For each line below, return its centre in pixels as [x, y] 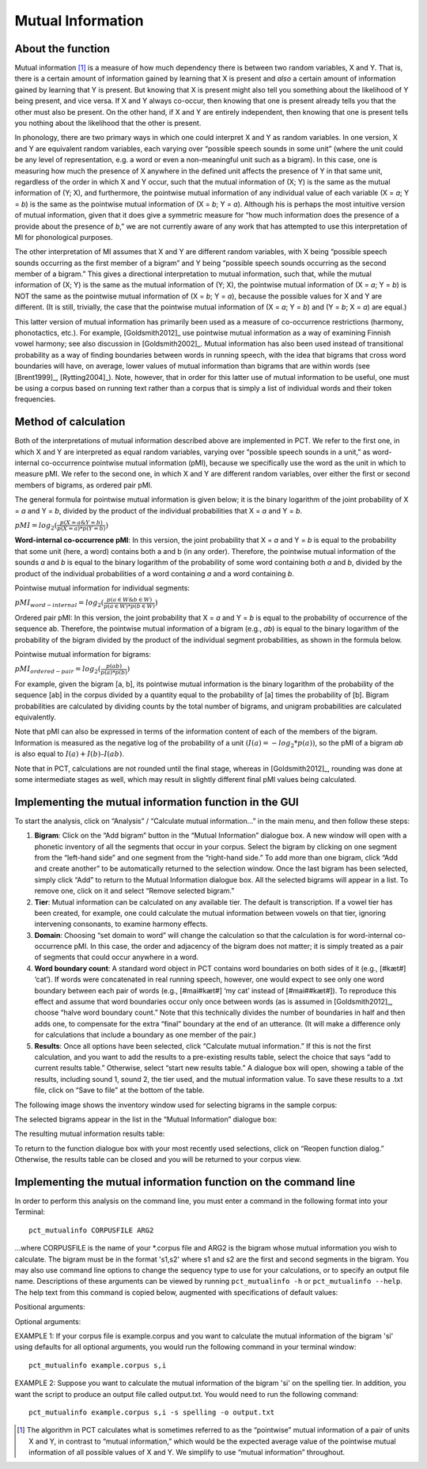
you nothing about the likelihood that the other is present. [108, 123]
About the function [62, 49]
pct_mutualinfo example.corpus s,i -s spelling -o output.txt [152, 1412]
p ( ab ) [114, 666]
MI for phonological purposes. [64, 237]
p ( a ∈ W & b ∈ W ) [130, 600]
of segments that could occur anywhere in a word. [117, 957]
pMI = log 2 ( [36, 526]
